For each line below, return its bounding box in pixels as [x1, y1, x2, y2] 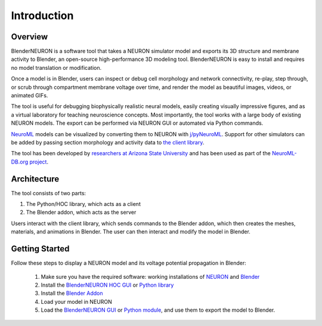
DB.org [11, 158, 29, 165]
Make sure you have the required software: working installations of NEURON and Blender [41, 273, 260, 280]
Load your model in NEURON [41, 298, 113, 305]
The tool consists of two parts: [11, 189, 86, 196]
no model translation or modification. [11, 64, 101, 71]
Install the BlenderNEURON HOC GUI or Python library [41, 281, 174, 288]
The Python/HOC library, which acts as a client [26, 201, 141, 208]
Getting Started [11, 244, 70, 254]
